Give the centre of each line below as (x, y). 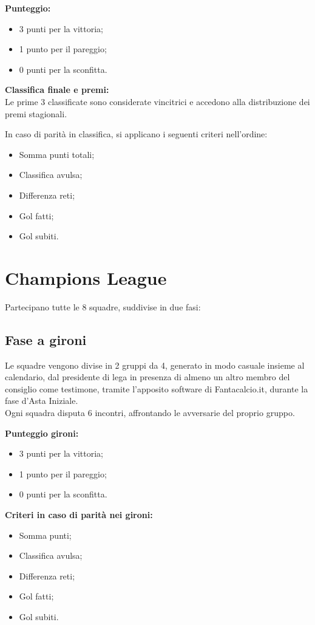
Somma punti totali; (57, 154)
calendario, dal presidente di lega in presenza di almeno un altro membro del (147, 377)
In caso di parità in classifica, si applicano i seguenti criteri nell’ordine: (136, 134)
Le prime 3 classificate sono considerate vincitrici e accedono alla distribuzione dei (157, 101)
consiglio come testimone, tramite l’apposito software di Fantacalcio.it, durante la (157, 388)
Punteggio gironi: (42, 433)
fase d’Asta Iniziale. (42, 401)
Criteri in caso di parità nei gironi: (79, 514)
